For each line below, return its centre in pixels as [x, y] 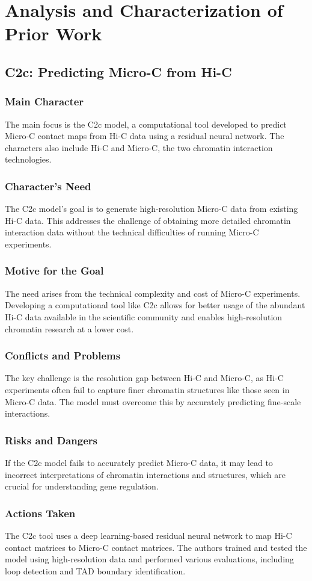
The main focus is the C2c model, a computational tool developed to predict [146, 124]
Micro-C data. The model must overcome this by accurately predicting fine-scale [153, 401]
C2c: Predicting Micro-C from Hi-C [118, 71]
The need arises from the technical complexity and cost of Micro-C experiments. [153, 293]
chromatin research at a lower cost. [69, 328]
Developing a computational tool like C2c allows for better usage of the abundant [155, 305]
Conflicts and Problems [63, 356]
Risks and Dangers [51, 440]
